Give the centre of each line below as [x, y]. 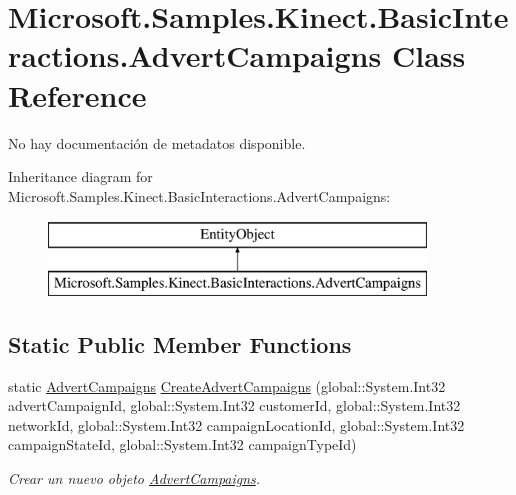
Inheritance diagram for [80, 176]
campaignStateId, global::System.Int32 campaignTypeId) [182, 444]
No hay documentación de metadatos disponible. [157, 142]
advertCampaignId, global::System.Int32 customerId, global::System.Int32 [234, 405]
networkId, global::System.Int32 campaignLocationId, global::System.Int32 [236, 424]
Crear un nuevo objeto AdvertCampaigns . [134, 478]
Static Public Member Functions [180, 343]
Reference [77, 94]
